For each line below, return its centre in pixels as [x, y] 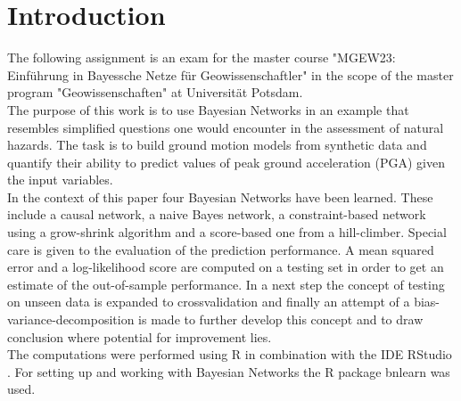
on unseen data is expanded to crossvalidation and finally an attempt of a [209, 302]
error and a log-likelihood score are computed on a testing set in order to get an [226, 267]
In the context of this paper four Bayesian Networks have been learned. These [220, 196]
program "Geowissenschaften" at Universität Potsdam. [155, 92]
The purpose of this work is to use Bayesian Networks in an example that [208, 109]
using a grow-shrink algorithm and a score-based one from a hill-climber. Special [227, 232]
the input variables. [60, 180]
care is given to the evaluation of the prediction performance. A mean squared [221, 249]
